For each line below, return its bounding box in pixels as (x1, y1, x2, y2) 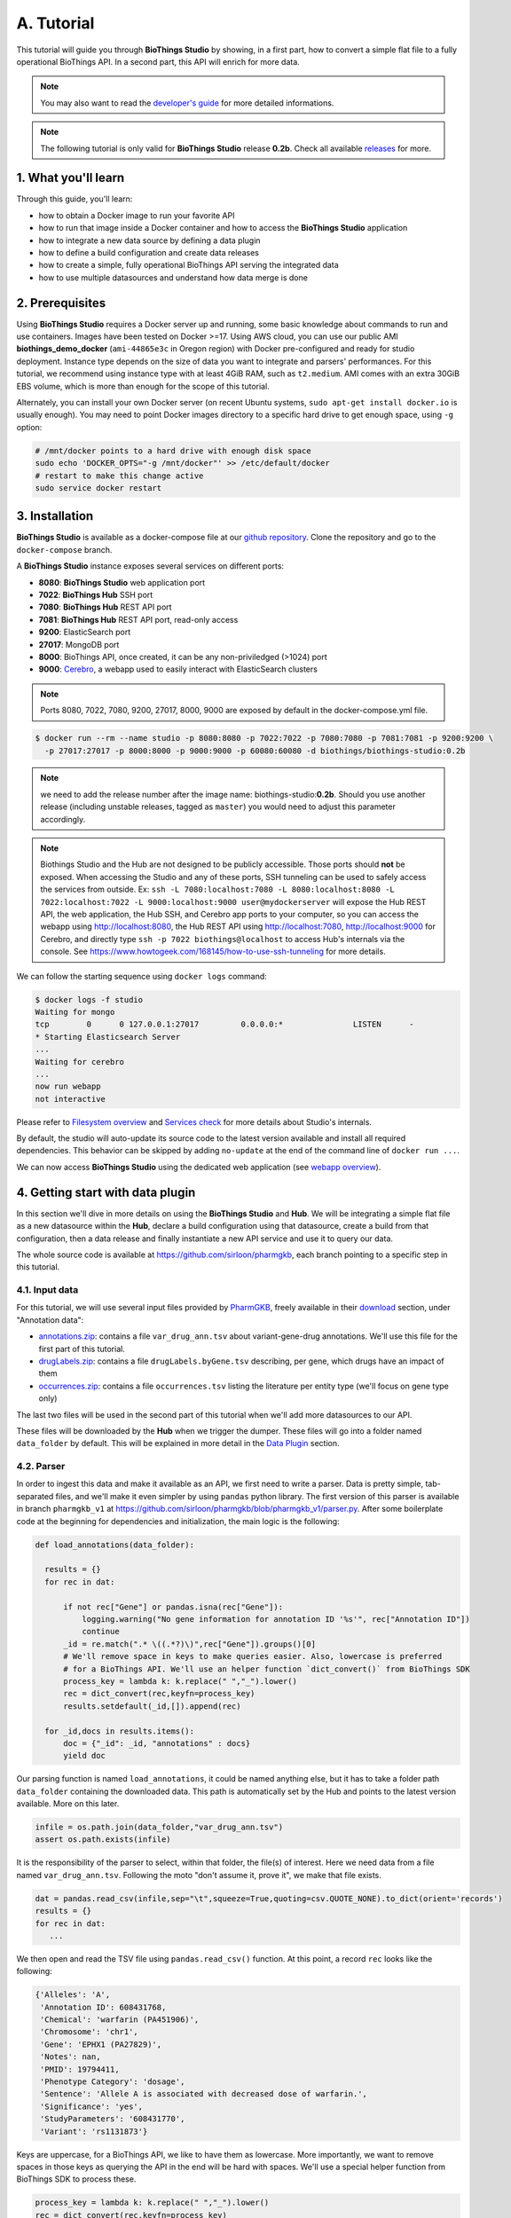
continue (81, 1626, 120, 1637)
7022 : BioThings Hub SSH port (38, 590, 153, 600)
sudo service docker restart (35, 483, 162, 492)
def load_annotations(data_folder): (35, 1539, 195, 1550)
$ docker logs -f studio (35, 995, 144, 1004)
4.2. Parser (16, 1460, 66, 1473)
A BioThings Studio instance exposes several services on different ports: (16, 561, 284, 571)
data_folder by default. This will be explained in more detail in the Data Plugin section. (16, 1438, 341, 1449)
